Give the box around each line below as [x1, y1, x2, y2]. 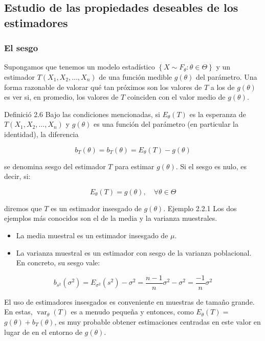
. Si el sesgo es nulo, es [175, 161, 247, 171]
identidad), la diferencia [4, 128, 79, 139]
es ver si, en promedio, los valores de [4, 92, 119, 102]
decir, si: [4, 171, 31, 181]
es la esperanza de [189, 108, 246, 119]
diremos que [4, 202, 42, 213]
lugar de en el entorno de [4, 326, 82, 337]
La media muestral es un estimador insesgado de [16, 230, 168, 240]
